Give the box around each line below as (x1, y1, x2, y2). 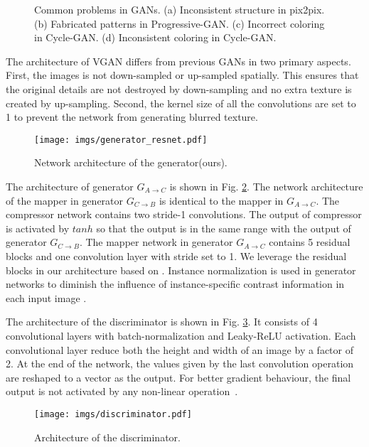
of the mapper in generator (6, 193, 124, 208)
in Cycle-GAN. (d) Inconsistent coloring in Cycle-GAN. (34, 30, 277, 45)
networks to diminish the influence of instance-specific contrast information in (6, 276, 345, 291)
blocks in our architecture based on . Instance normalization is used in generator (6, 262, 356, 277)
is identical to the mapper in (159, 193, 284, 208)
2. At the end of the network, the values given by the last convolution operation (6, 356, 354, 371)
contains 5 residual (269, 235, 351, 249)
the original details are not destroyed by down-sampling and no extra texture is (6, 81, 352, 96)
